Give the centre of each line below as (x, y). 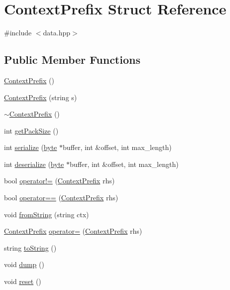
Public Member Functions (72, 60)
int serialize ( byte (31, 147)
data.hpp (57, 33)
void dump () (24, 264)
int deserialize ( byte (34, 164)
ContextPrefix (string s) (41, 97)
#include (18, 33)
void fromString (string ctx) (47, 214)
